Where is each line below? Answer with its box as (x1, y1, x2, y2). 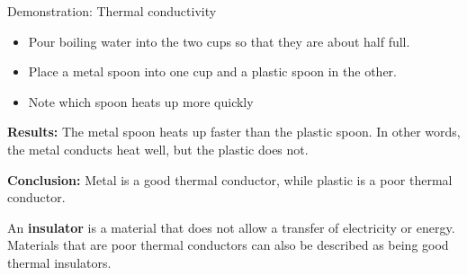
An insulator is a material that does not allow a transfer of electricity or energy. (7, 217, 455, 236)
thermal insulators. (7, 253, 112, 271)
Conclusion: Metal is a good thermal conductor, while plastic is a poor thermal (7, 170, 453, 189)
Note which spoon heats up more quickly (28, 92, 254, 111)
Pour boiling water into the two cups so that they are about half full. (28, 31, 410, 50)
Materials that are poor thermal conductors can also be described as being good (7, 235, 449, 254)
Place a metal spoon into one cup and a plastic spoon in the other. (28, 62, 397, 81)
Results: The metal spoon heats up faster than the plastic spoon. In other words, (7, 122, 461, 141)
